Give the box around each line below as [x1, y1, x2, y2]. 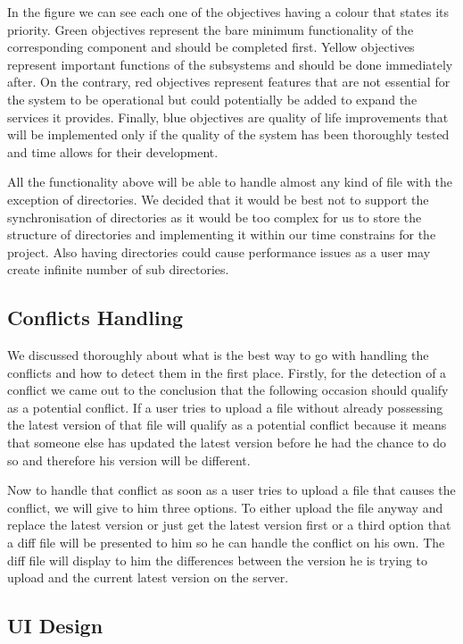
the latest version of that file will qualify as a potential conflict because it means [7, 415, 447, 434]
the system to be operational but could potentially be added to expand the [7, 89, 418, 108]
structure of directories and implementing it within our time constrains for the [7, 225, 436, 244]
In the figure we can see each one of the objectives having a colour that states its [7, 3, 450, 21]
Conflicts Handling [7, 304, 184, 331]
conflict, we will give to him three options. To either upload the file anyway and [7, 498, 443, 516]
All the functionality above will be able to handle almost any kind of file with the [7, 172, 453, 191]
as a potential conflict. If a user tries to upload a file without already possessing [7, 397, 443, 416]
